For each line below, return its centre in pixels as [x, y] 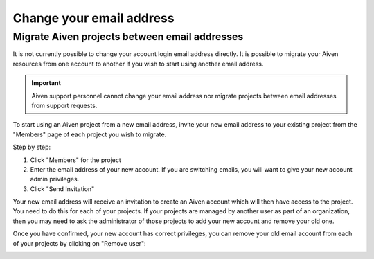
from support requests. [64, 105]
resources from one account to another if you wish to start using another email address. [138, 64]
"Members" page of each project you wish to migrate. [90, 134]
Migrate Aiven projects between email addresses [128, 37]
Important [46, 83]
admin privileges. [55, 179]
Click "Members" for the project [75, 160]
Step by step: [32, 147]
